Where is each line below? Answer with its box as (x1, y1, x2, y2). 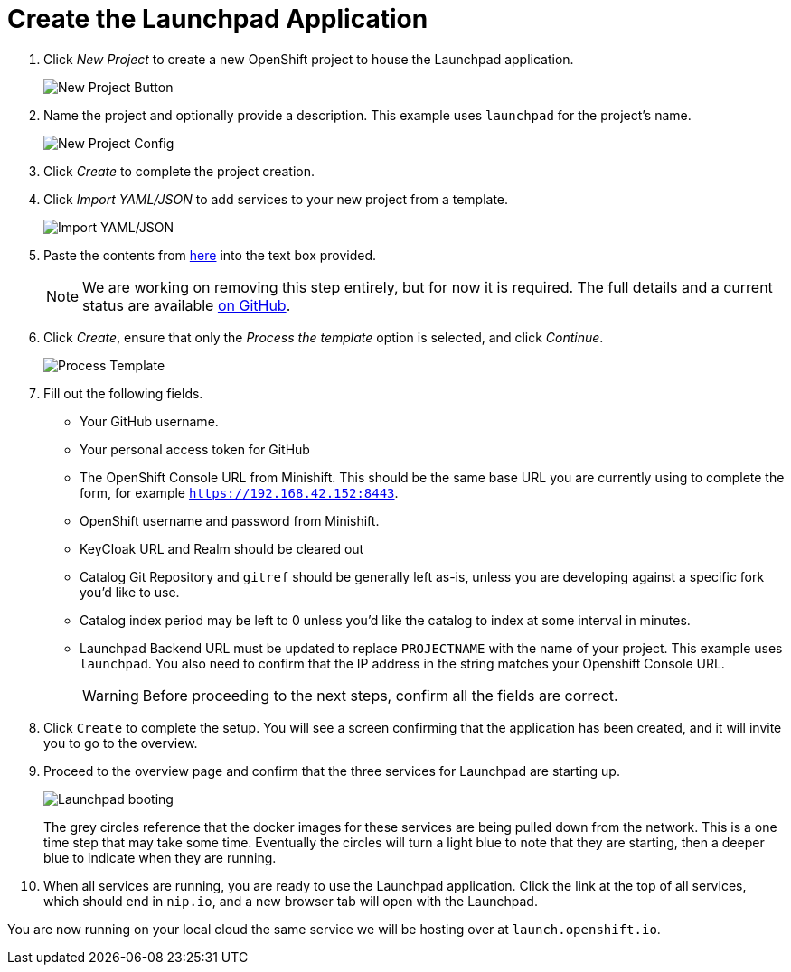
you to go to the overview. (43, 734, 198, 751)
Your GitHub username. (80, 413, 219, 429)
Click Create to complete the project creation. (43, 163, 315, 179)
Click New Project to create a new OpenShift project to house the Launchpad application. (43, 51, 574, 67)
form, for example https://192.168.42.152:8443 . (80, 484, 399, 500)
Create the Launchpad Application (7, 4, 428, 34)
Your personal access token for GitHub (80, 441, 310, 457)
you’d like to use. (80, 584, 180, 600)
